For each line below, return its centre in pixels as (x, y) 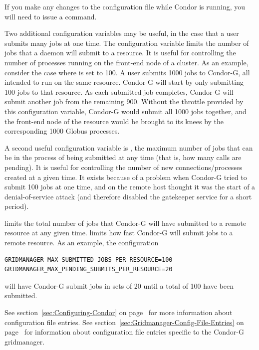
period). (17, 206)
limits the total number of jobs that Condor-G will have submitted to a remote (126, 223)
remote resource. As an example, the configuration (82, 243)
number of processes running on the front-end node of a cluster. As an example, (127, 62)
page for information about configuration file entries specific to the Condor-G (124, 332)
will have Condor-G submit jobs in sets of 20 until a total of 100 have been (119, 285)
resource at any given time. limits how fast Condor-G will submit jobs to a (119, 233)
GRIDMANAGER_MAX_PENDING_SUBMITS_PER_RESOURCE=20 (89, 269)
